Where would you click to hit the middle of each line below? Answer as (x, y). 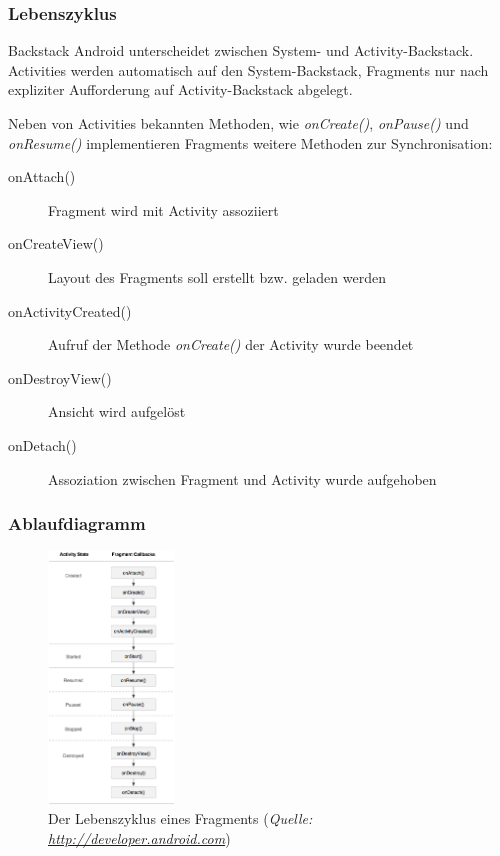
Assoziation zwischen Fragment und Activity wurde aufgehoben (242, 478)
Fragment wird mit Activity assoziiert (163, 209)
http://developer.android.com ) (139, 837)
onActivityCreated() (70, 310)
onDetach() (42, 444)
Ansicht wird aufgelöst (117, 411)
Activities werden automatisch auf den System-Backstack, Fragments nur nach (248, 69)
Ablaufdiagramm (77, 523)
